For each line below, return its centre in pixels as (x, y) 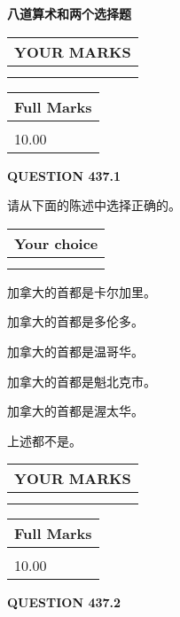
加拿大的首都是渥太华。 (75, 411)
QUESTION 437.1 (64, 175)
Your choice (56, 243)
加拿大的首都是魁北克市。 (82, 381)
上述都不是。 (44, 440)
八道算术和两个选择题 (69, 13)
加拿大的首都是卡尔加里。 (82, 291)
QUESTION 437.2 (64, 602)
